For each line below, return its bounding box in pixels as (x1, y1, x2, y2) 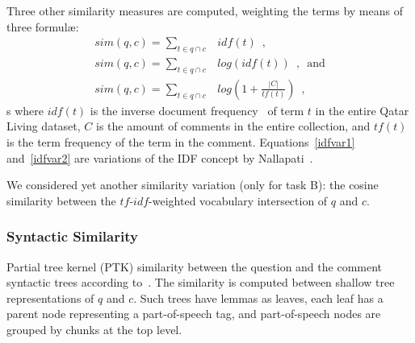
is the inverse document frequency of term (90, 101, 304, 118)
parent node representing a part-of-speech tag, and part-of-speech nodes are (6, 305, 381, 322)
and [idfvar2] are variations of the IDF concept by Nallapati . (6, 149, 313, 166)
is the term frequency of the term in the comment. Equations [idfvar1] (6, 134, 355, 151)
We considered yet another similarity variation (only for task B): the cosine (6, 176, 379, 193)
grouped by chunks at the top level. (6, 321, 182, 338)
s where (6, 101, 44, 118)
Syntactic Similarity (6, 226, 138, 246)
